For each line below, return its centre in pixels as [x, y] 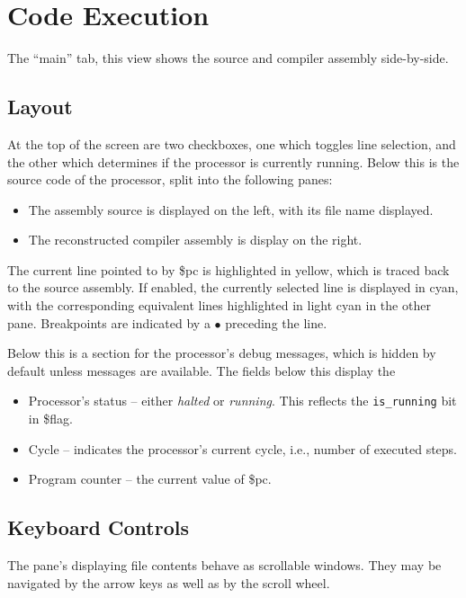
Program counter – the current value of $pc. [150, 479]
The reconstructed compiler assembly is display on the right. [195, 240]
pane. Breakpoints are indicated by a [109, 322]
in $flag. [50, 419]
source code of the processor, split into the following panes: [170, 179]
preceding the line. [276, 322]
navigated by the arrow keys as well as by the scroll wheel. [169, 582]
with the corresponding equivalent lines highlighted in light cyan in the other [219, 305]
